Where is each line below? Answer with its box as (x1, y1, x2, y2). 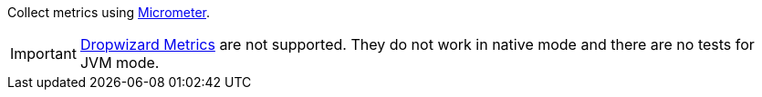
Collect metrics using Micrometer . (7, 5, 211, 20)
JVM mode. (79, 53, 160, 72)
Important (10, 44, 77, 63)
